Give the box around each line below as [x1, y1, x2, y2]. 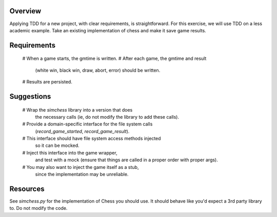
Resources [9, 184, 45, 193]
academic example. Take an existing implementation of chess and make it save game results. [9, 27, 206, 33]
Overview [9, 7, 42, 15]
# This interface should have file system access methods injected [22, 136, 161, 142]
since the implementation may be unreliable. [35, 171, 129, 178]
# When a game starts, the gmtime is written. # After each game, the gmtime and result [22, 55, 207, 61]
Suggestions [9, 92, 51, 101]
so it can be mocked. [35, 142, 80, 148]
